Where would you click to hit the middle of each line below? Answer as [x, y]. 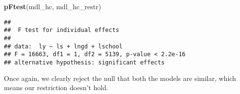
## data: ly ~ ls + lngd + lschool [63, 46]
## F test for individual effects [62, 30]
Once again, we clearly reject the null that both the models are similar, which [120, 78]
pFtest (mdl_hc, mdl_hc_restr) [53, 6]
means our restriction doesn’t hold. [56, 87]
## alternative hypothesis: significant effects [84, 62]
